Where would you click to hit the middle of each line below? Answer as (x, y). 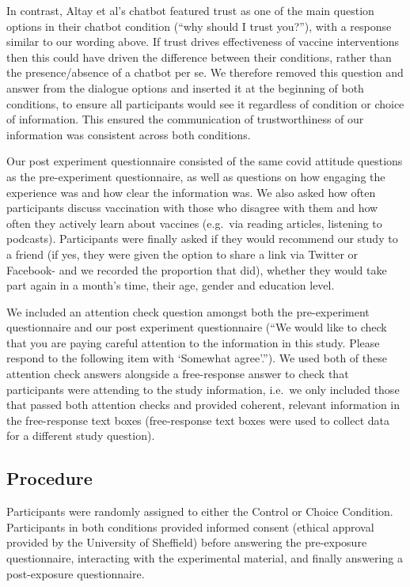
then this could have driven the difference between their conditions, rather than (199, 57)
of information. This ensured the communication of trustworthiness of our (185, 119)
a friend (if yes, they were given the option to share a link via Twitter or (182, 254)
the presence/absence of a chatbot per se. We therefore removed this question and (205, 72)
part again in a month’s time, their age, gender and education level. (171, 285)
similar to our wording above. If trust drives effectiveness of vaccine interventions (203, 42)
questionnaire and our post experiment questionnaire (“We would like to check (197, 327)
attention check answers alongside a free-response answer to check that (178, 374)
